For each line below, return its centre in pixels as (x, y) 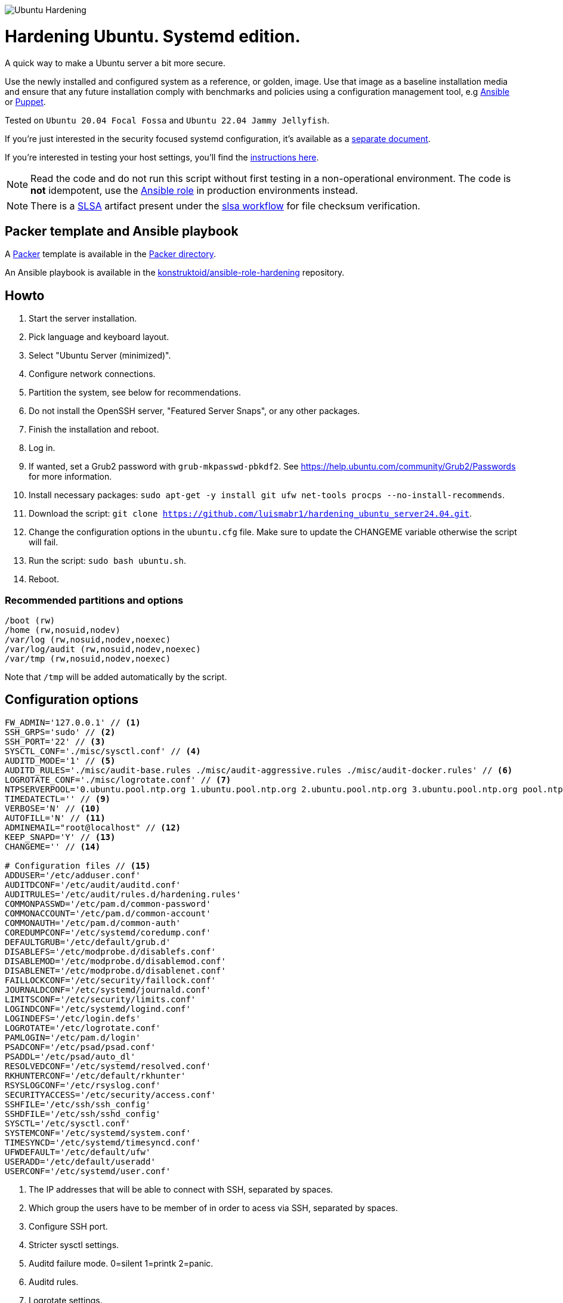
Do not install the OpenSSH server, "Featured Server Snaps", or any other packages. (194, 411)
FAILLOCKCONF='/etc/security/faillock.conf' (111, 980)
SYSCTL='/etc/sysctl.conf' (68, 1123)
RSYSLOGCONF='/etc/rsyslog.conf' (83, 1085)
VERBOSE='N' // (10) (53, 808)
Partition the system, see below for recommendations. (135, 393)
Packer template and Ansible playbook (122, 231)
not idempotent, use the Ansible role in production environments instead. (194, 190)
